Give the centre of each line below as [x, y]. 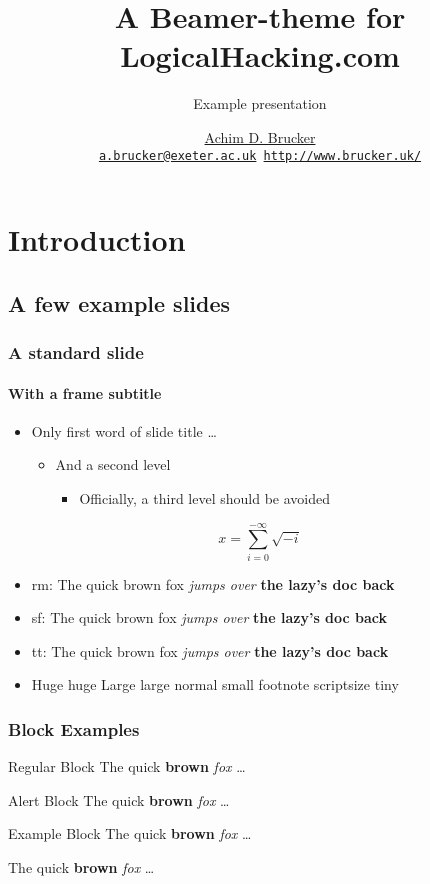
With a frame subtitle [85, 392]
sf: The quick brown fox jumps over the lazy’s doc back [209, 617]
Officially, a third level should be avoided [204, 497]
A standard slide [76, 352]
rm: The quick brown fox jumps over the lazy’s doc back [213, 583]
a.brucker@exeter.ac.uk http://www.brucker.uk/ [260, 155]
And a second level [113, 464]
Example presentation [260, 103]
